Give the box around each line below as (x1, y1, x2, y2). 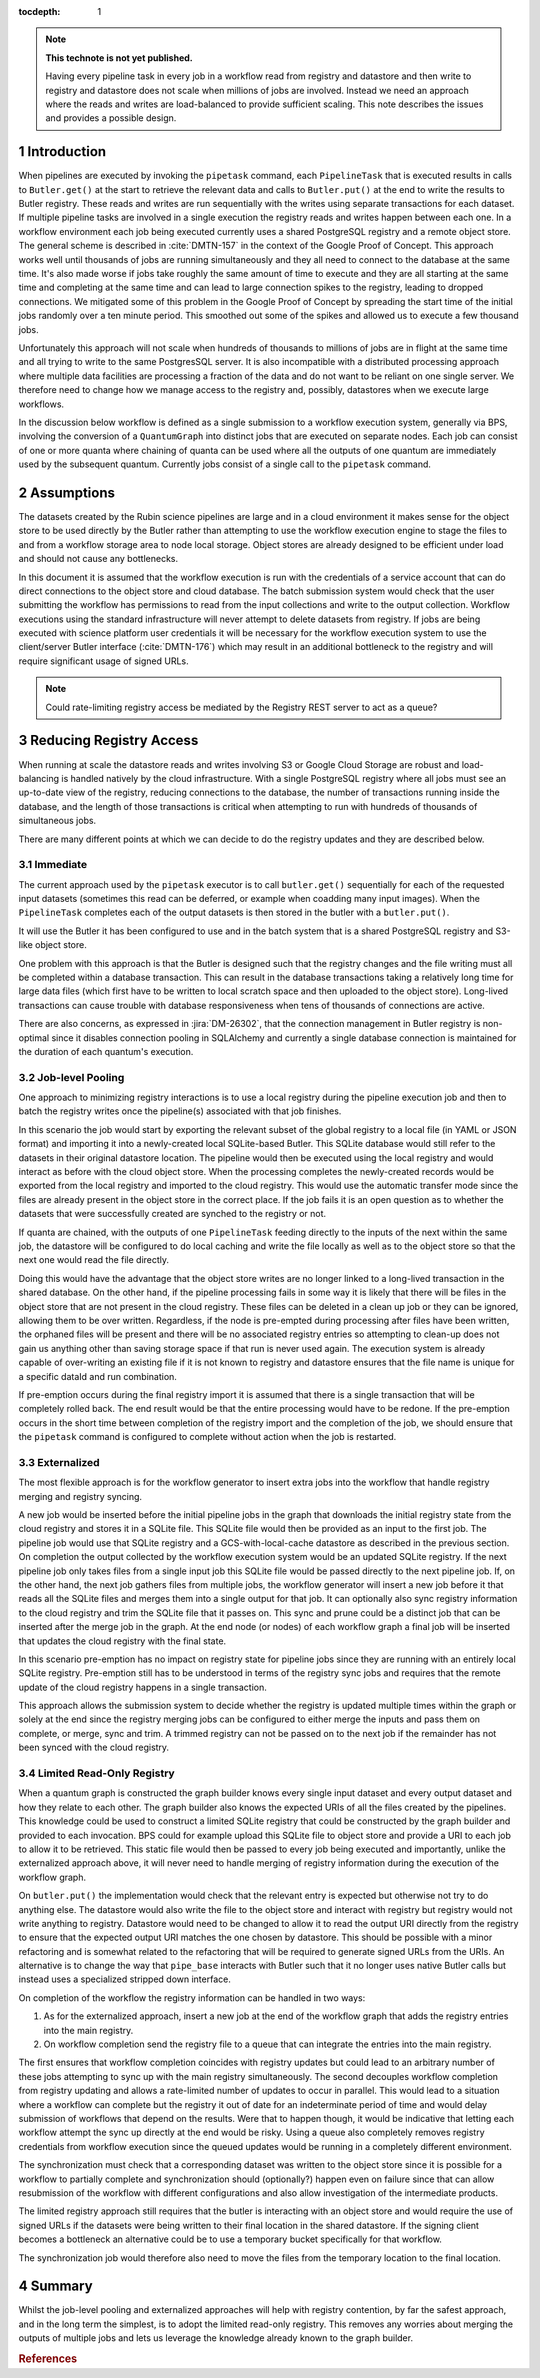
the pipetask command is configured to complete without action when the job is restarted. (18, 1431, 397, 1443)
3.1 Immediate (18, 858, 88, 872)
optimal (18, 1031, 50, 1044)
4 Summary (18, 2278, 94, 2295)
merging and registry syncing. (18, 1490, 143, 1502)
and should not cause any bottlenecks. (18, 553, 179, 565)
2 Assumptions (18, 484, 115, 501)
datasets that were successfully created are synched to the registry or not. (18, 1208, 327, 1220)
